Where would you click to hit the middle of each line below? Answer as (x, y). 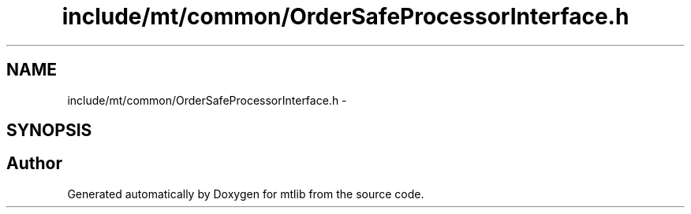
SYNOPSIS (49, 131)
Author (34, 164)
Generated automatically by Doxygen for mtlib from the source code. (246, 194)
